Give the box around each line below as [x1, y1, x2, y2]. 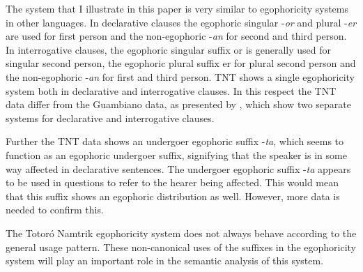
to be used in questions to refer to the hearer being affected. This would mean [6, 175, 339, 190]
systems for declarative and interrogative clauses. [6, 110, 215, 125]
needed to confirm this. [6, 202, 104, 217]
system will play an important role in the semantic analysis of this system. [6, 253, 324, 268]
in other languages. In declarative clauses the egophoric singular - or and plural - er [6, 15, 357, 29]
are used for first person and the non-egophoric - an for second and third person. [6, 29, 347, 43]
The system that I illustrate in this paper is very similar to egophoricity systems [6, 1, 349, 15]
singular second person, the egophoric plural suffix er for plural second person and [6, 56, 356, 70]
